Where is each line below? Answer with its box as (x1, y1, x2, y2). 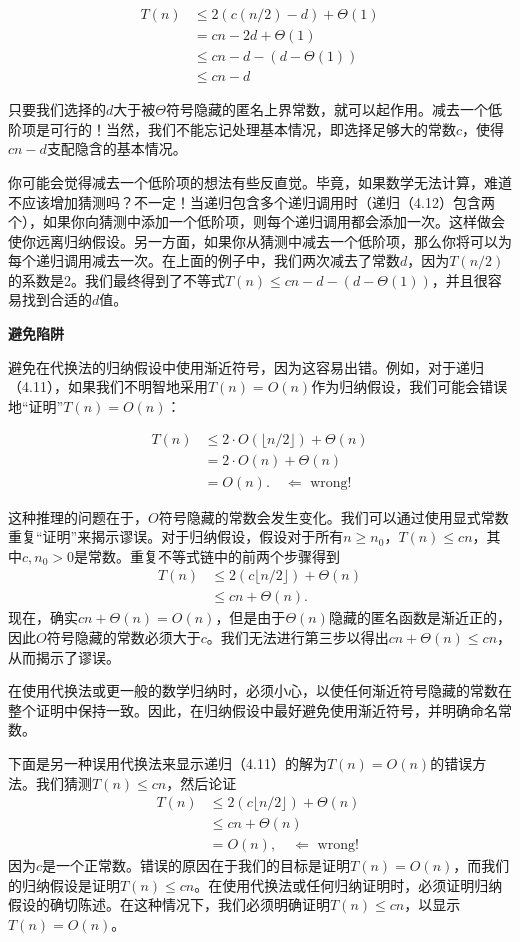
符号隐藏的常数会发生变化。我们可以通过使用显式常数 (158, 506, 509, 527)
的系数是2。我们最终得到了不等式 (8, 269, 225, 290)
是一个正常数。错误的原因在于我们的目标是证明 (42, 855, 351, 876)
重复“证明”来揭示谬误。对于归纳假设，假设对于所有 (8, 526, 344, 547)
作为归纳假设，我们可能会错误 (311, 376, 508, 397)
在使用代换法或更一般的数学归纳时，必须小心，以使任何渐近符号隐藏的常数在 (8, 680, 512, 701)
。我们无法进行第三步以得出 (206, 626, 389, 647)
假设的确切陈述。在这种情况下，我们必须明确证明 (8, 894, 330, 915)
